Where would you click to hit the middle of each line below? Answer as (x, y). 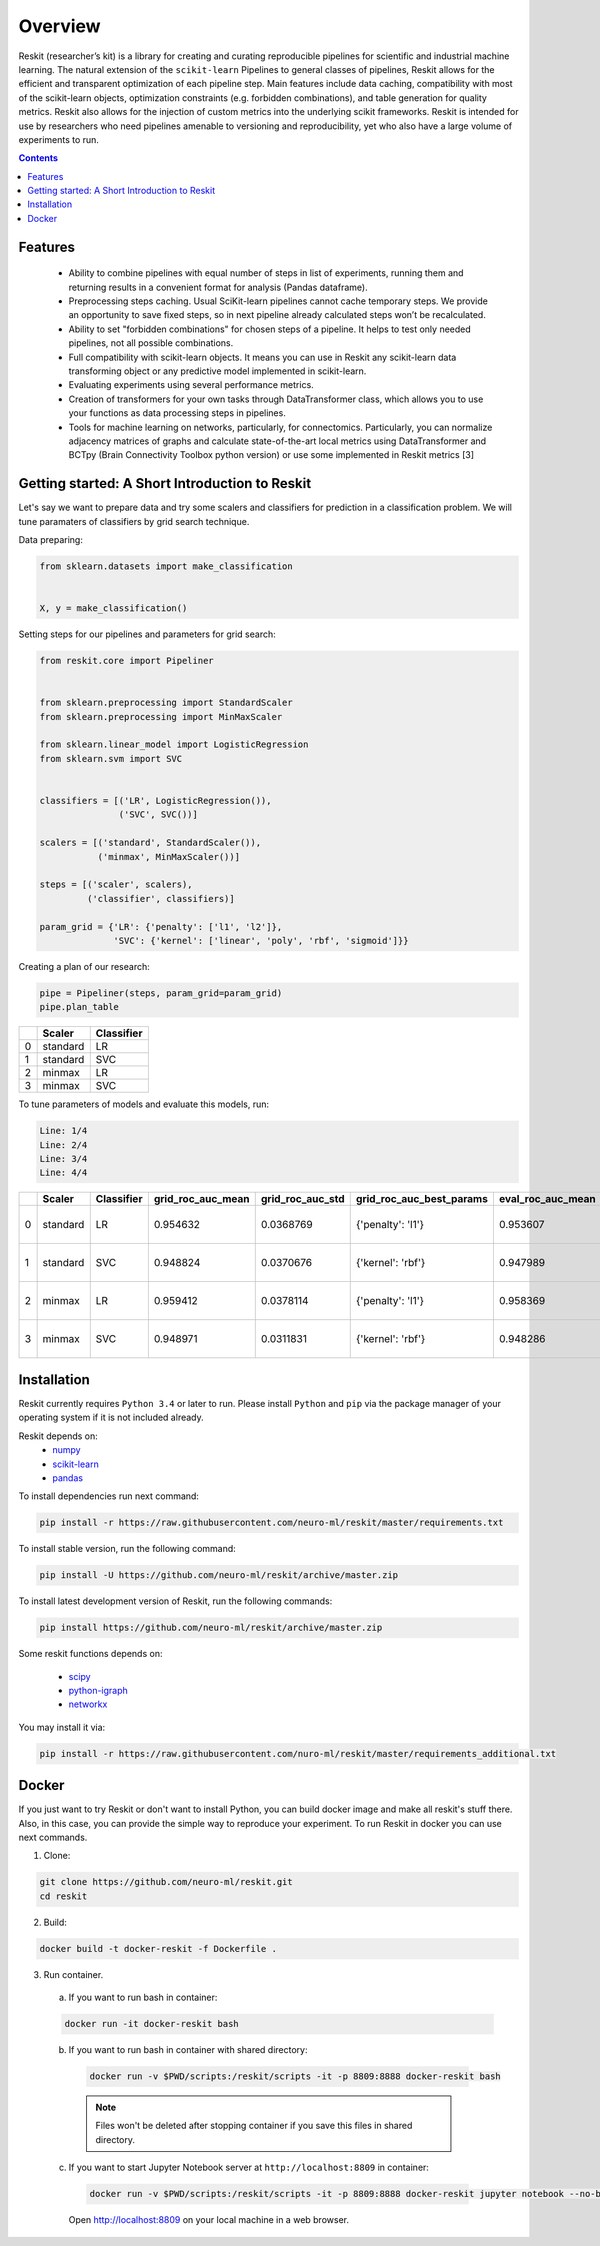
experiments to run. (59, 139)
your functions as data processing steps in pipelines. (177, 413)
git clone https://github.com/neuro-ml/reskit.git (166, 1882)
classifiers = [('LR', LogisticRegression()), (155, 801)
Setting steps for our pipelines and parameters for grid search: (147, 634)
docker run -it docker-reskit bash (151, 2024)
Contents (38, 158)
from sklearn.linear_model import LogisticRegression (174, 744)
